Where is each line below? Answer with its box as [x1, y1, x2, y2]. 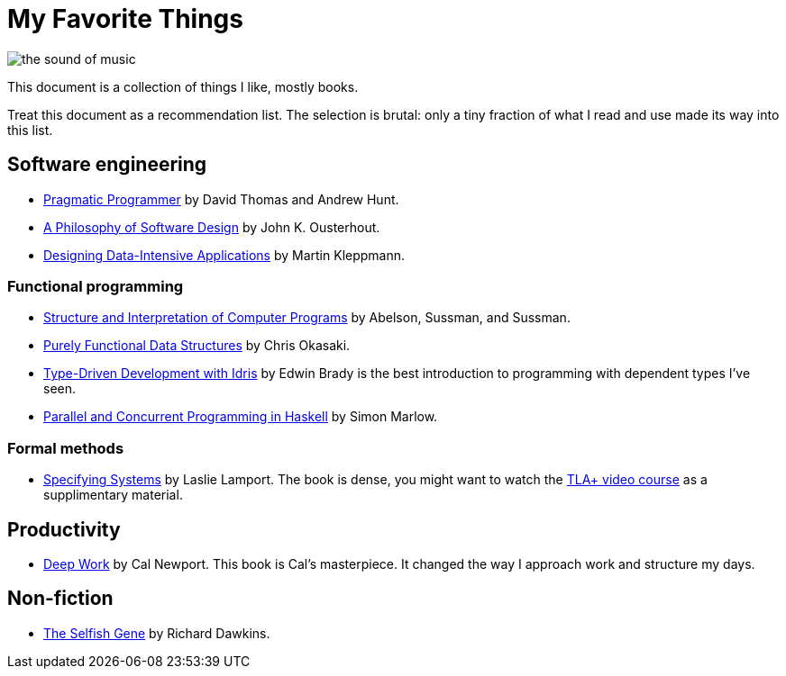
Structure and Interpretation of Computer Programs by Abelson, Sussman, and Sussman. [43, 310, 571, 326]
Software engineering [7, 153, 207, 176]
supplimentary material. [43, 487, 183, 503]
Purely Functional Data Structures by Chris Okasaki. [43, 338, 351, 354]
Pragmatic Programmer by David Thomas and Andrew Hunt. [43, 191, 399, 207]
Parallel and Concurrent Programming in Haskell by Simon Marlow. [43, 409, 438, 425]
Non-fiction [7, 587, 114, 610]
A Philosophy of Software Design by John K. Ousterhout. [43, 219, 380, 235]
